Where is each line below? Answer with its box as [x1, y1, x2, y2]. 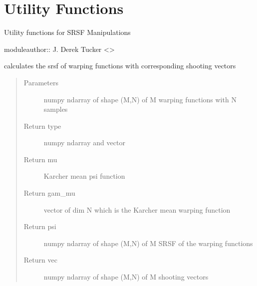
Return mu [23, 154, 57, 164]
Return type [23, 120, 61, 131]
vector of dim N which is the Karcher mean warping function [43, 204, 231, 215]
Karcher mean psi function [43, 171, 125, 181]
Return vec [23, 255, 57, 265]
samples [43, 104, 68, 114]
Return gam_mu [23, 188, 75, 198]
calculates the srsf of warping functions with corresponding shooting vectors [4, 60, 236, 71]
